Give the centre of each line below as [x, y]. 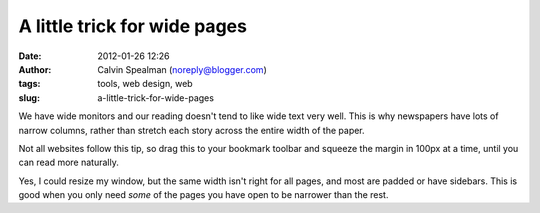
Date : [30, 56]
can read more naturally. [68, 162]
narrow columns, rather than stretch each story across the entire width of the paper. [191, 130]
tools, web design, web [145, 84]
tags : [29, 84]
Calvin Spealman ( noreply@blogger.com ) [182, 69]
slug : [29, 97]
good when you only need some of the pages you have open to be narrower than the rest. [203, 195]
